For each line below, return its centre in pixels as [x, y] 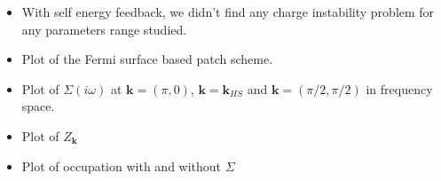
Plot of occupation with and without [122, 165]
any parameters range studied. [104, 29]
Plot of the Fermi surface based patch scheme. [147, 59]
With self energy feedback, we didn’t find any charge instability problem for [228, 12]
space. [38, 106]
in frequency [399, 88]
